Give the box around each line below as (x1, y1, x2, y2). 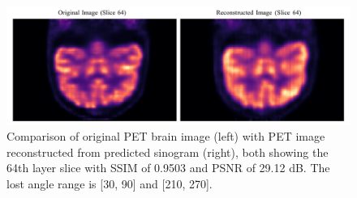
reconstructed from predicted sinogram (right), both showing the (6, 143, 329, 160)
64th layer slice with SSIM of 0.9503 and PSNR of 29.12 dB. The (6, 159, 330, 176)
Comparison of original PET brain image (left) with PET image (6, 128, 325, 145)
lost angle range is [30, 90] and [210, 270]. (6, 175, 213, 192)
